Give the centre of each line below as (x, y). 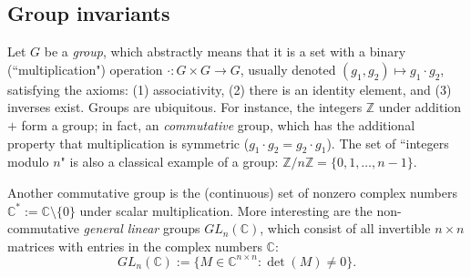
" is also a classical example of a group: (169, 162)
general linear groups (142, 228)
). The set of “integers (388, 143)
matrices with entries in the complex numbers (135, 246)
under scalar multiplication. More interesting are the (226, 210)
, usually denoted (288, 69)
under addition (420, 107)
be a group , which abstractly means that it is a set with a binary (225, 51)
